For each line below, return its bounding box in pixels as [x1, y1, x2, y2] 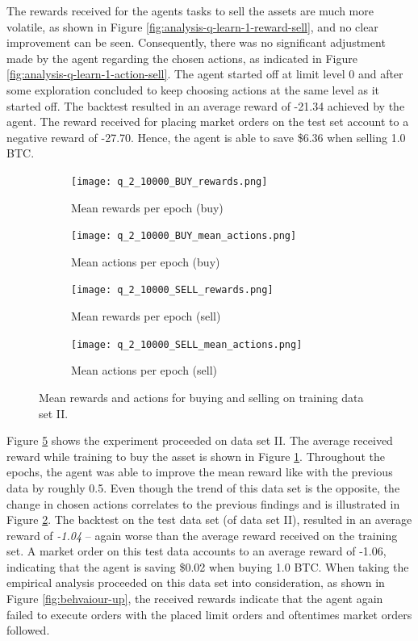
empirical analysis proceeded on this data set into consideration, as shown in [6, 574, 385, 591]
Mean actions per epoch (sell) [71, 362, 218, 379]
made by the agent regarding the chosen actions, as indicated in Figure [6, 49, 357, 66]
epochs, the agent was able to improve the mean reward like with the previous [6, 463, 393, 480]
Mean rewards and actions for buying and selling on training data [39, 388, 364, 405]
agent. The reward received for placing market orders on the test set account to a [6, 113, 409, 130]
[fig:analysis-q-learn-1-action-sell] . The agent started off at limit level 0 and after [6, 65, 403, 82]
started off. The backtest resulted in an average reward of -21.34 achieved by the [6, 97, 405, 114]
